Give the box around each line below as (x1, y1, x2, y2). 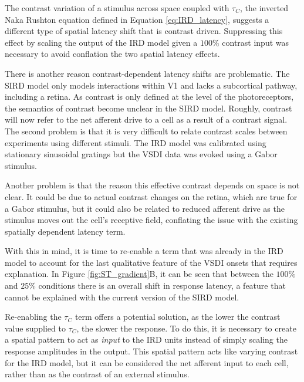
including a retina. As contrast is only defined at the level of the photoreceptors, (5, 90, 294, 103)
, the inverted (240, 2, 289, 13)
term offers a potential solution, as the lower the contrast (75, 310, 281, 323)
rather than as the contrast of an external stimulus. (5, 368, 190, 380)
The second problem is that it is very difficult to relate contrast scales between (5, 124, 288, 137)
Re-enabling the (5, 310, 62, 323)
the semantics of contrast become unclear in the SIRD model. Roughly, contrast (5, 102, 292, 114)
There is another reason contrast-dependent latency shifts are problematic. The (5, 67, 290, 79)
